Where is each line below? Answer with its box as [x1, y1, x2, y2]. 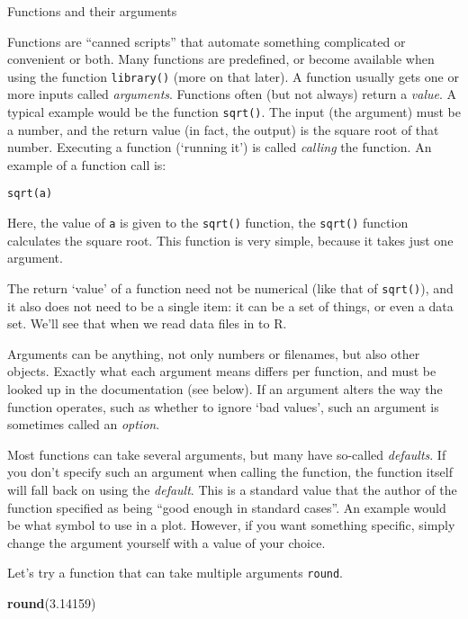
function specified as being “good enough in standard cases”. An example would [7, 498, 446, 516]
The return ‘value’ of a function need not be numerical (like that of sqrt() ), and [7, 278, 454, 297]
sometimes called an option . [7, 415, 160, 434]
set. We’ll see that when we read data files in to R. [7, 314, 287, 333]
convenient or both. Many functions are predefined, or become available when [7, 49, 435, 68]
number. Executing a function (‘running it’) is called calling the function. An [7, 138, 432, 157]
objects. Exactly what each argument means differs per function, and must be [7, 362, 436, 381]
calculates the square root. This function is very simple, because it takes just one [7, 230, 454, 249]
